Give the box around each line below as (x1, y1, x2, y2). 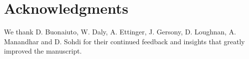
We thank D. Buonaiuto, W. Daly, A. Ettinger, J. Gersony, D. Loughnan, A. (4, 27, 236, 37)
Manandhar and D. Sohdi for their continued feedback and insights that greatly (4, 36, 245, 46)
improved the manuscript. (4, 46, 82, 56)
